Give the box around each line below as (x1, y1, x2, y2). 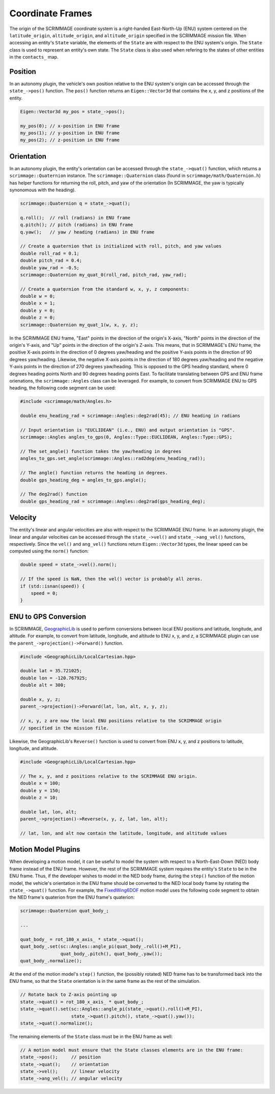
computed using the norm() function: (9, 548, 89, 554)
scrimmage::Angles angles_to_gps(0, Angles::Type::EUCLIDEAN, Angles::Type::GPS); (20, 434, 233, 440)
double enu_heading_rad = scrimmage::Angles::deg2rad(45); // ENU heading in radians (20, 413, 240, 419)
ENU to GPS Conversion (9, 612, 87, 621)
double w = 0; (20, 293, 56, 299)
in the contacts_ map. (9, 54, 59, 60)
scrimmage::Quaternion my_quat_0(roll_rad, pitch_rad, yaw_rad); (20, 272, 187, 277)
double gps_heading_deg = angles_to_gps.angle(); (20, 477, 147, 483)
